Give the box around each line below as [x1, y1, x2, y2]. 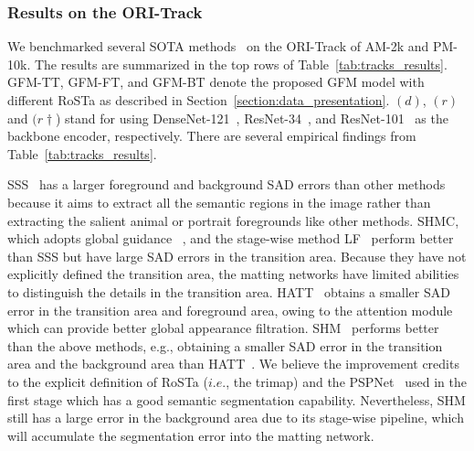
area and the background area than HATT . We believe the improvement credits [7, 354, 459, 373]
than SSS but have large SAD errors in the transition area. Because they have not [7, 246, 467, 265]
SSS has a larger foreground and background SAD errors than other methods [7, 175, 446, 194]
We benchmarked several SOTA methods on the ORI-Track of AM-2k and [7, 37, 429, 56]
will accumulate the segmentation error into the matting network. [7, 425, 374, 445]
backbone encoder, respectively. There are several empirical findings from [7, 126, 416, 145]
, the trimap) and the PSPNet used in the [226, 371, 467, 391]
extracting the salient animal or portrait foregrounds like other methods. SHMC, [7, 210, 459, 230]
